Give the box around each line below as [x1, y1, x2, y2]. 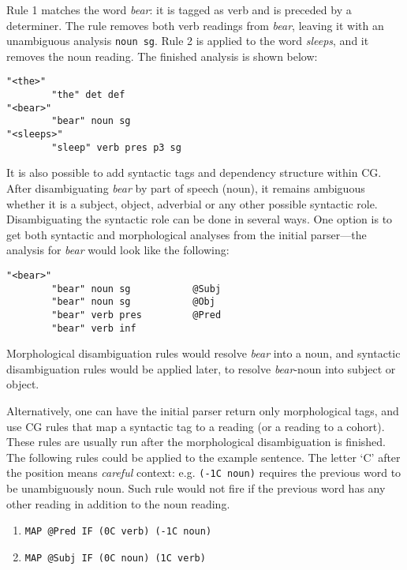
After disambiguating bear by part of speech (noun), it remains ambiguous [6, 179, 365, 196]
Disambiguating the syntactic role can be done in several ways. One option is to [6, 211, 393, 227]
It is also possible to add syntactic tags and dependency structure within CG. [6, 164, 382, 181]
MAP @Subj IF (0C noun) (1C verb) [24, 552, 206, 564]
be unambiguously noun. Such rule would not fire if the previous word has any [6, 480, 386, 497]
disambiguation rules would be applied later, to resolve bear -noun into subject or [6, 360, 396, 377]
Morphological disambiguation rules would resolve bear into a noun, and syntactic [6, 345, 401, 362]
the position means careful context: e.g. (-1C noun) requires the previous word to [6, 464, 401, 481]
